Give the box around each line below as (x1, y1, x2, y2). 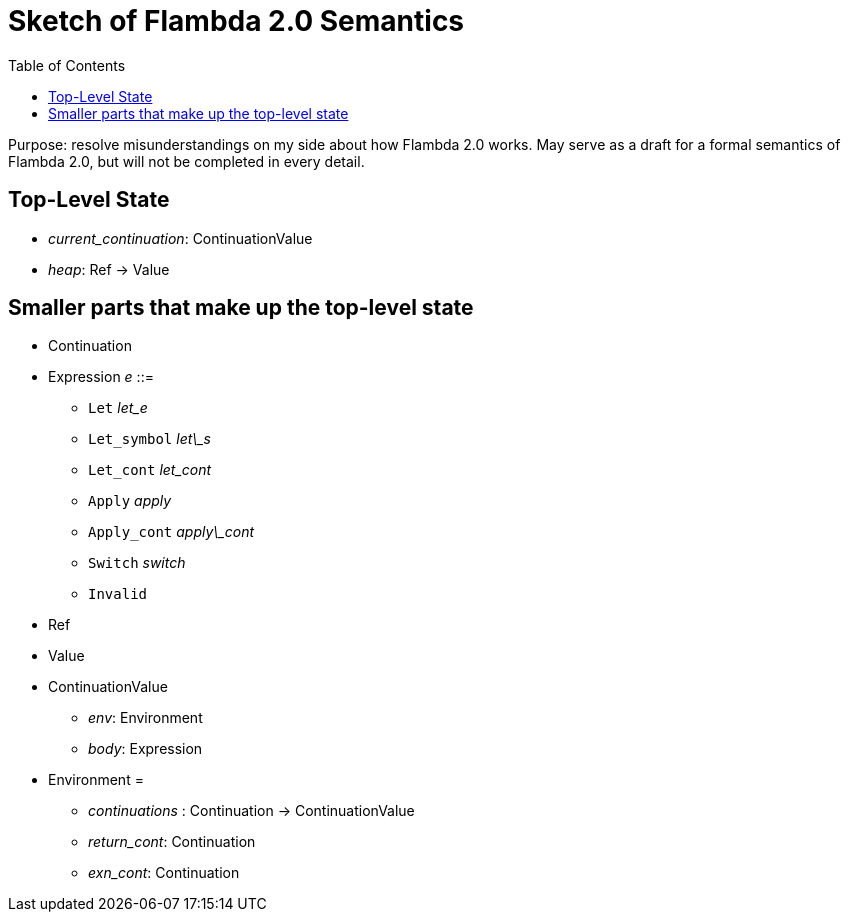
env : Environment (88, 709, 203, 727)
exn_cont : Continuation (88, 864, 240, 882)
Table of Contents (8, 56, 126, 74)
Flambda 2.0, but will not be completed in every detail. (8, 152, 365, 170)
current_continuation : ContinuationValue (48, 229, 313, 247)
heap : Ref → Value (48, 260, 170, 278)
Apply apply (88, 492, 172, 510)
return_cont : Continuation (88, 833, 256, 851)
